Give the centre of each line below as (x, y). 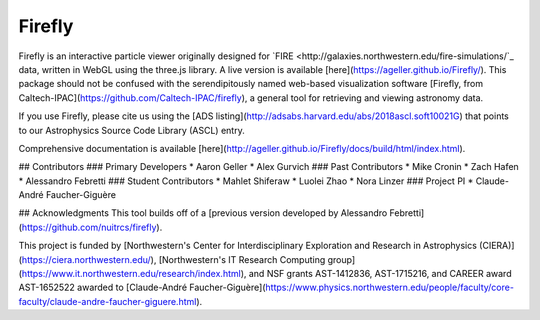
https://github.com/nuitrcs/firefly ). (92, 227)
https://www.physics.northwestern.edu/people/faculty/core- (390, 287)
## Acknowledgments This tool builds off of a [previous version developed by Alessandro (203, 213)
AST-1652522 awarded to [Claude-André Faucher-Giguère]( (142, 287)
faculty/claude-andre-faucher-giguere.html (107, 301)
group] (341, 259)
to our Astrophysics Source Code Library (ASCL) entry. (131, 130)
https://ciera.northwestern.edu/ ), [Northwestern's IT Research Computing (173, 259)
